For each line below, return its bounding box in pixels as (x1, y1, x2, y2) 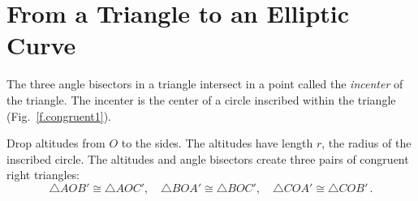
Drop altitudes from (6, 135, 106, 152)
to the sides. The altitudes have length (121, 135, 313, 152)
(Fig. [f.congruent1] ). (6, 107, 112, 124)
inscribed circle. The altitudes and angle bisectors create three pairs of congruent (6, 150, 409, 167)
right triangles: (6, 166, 80, 183)
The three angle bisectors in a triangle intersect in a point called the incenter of (6, 75, 403, 92)
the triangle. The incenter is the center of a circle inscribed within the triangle (6, 91, 396, 108)
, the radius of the (321, 135, 412, 152)
